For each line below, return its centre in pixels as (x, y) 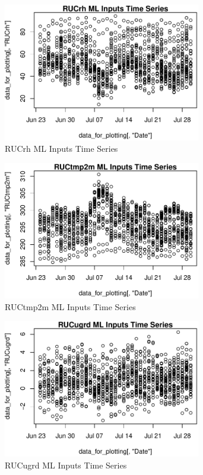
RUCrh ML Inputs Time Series (61, 149)
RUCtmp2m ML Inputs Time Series (70, 306)
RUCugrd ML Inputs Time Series (66, 465)
